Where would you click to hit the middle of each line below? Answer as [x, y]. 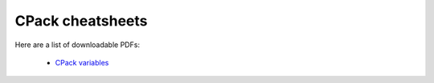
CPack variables [82, 62]
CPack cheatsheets [81, 21]
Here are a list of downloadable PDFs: [78, 45]
